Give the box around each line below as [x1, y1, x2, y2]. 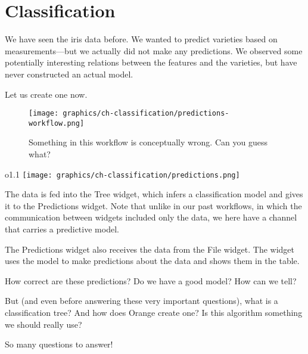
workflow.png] [29, 119, 85, 128]
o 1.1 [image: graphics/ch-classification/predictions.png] [5, 167, 240, 180]
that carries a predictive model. [5, 223, 119, 235]
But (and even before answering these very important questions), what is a [5, 294, 278, 307]
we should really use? [5, 318, 82, 330]
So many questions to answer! [5, 338, 113, 350]
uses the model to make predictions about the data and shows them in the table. [5, 254, 300, 267]
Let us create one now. [5, 88, 88, 100]
